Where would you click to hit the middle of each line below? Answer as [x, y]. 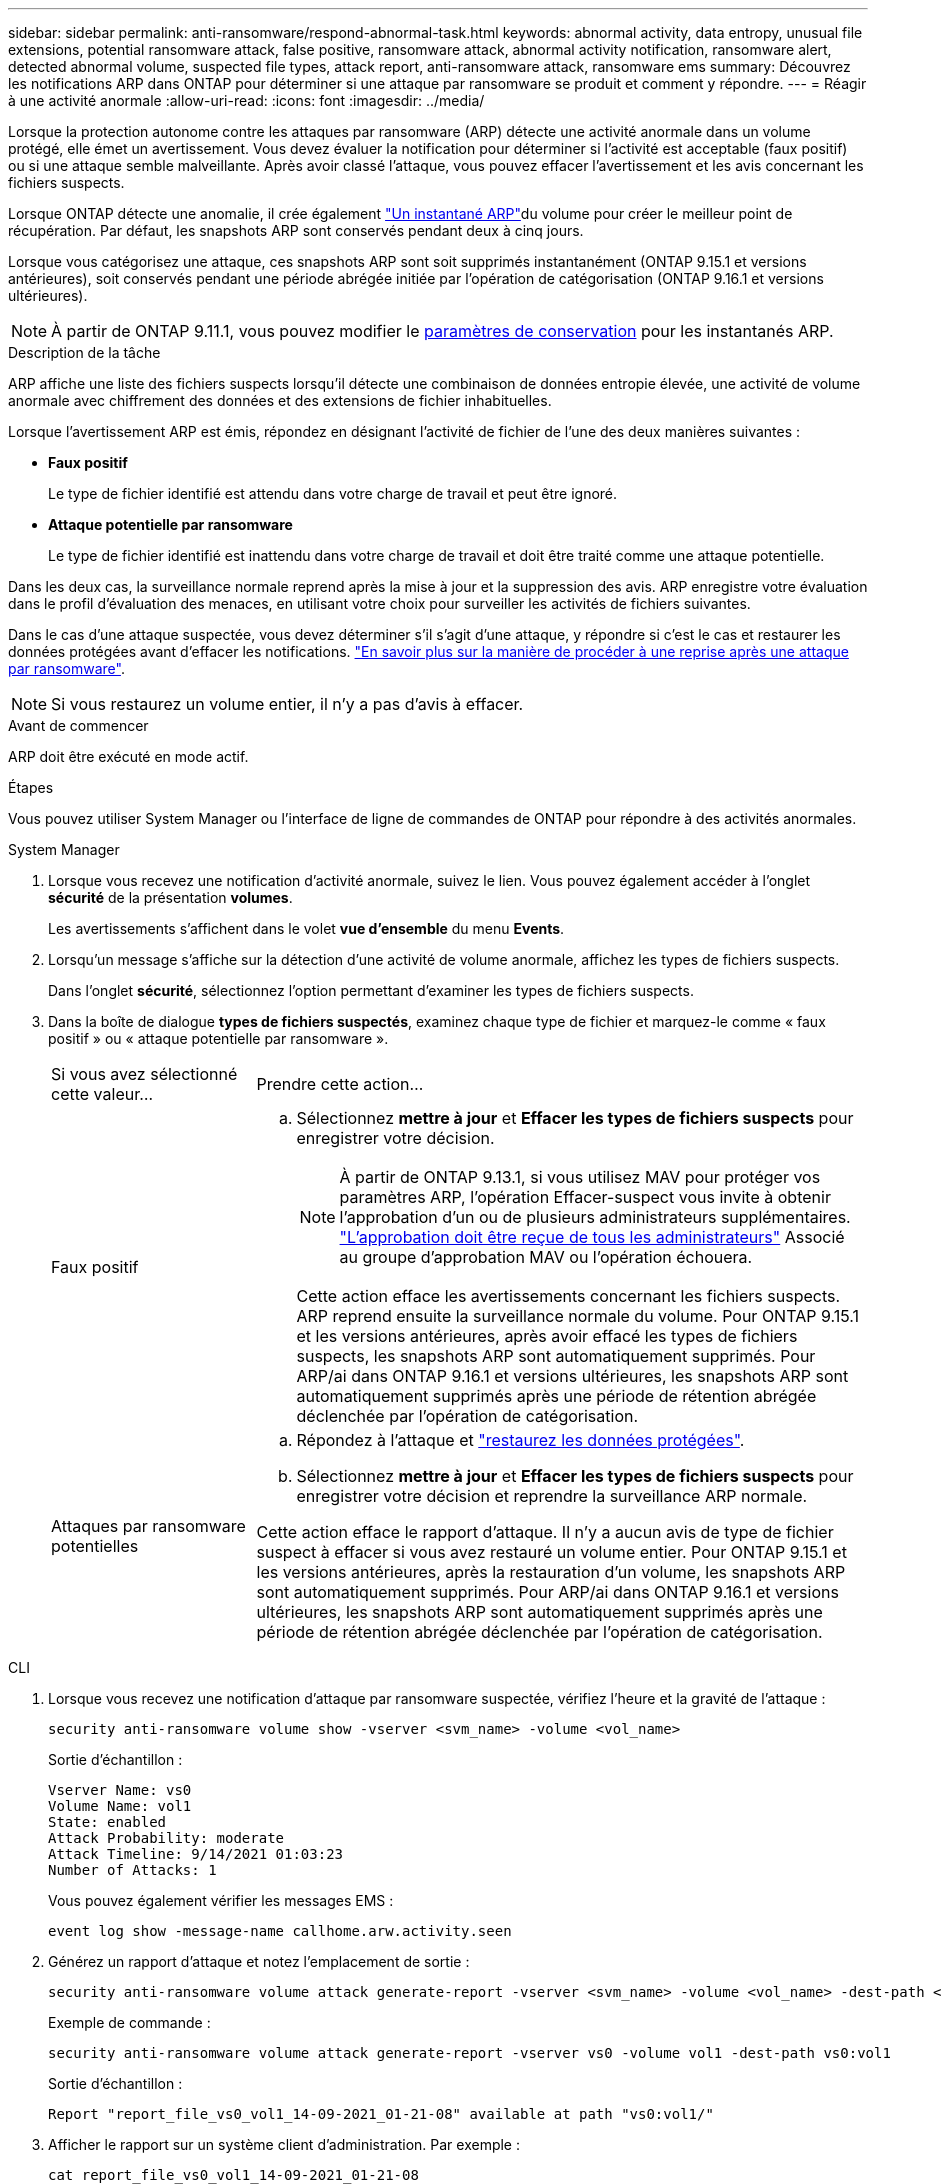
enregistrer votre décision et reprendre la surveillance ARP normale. [552, 1496]
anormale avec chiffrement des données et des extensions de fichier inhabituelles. [280, 400]
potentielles [95, 1546]
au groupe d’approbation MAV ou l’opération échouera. [546, 1257]
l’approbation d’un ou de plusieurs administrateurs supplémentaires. [595, 1217]
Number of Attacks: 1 [132, 1870]
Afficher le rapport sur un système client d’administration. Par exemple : [284, 2144]
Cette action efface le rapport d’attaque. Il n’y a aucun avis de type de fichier [545, 1532]
